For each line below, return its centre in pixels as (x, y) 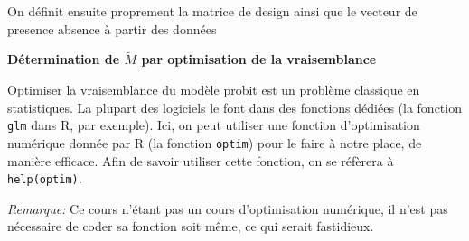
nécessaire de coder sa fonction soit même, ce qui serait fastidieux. (191, 226)
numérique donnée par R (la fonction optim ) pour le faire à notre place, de (215, 142)
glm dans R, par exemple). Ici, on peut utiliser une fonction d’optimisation (214, 125)
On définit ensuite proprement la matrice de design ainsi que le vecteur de (212, 11)
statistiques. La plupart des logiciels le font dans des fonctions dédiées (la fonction (234, 107)
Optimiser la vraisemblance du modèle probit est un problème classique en (214, 89)
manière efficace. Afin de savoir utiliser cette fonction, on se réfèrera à (201, 160)
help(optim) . (45, 178)
